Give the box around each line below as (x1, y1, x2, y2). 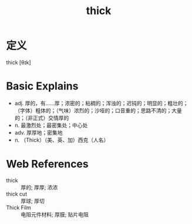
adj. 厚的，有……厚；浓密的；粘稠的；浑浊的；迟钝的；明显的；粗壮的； (14, 99, 188, 106)
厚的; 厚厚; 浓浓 (21, 183, 58, 190)
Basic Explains (6, 79, 79, 93)
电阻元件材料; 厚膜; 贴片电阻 (21, 210, 89, 218)
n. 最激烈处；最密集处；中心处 (14, 122, 88, 129)
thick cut (6, 190, 28, 198)
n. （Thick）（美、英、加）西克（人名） (14, 136, 109, 143)
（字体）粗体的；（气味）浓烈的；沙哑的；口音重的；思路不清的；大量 (14, 107, 182, 114)
